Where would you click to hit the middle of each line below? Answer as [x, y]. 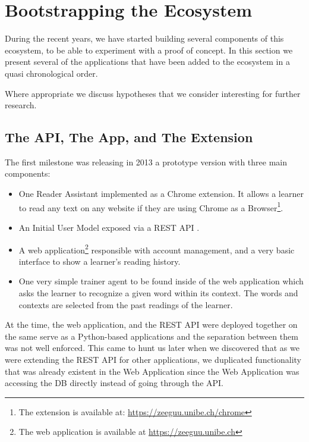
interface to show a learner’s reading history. [100, 261]
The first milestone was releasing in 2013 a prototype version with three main [146, 162]
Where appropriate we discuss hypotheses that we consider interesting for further [153, 93]
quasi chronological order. [51, 73]
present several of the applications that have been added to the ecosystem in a [147, 62]
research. [21, 105]
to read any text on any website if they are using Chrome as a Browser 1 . [151, 206]
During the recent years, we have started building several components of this [144, 38]
